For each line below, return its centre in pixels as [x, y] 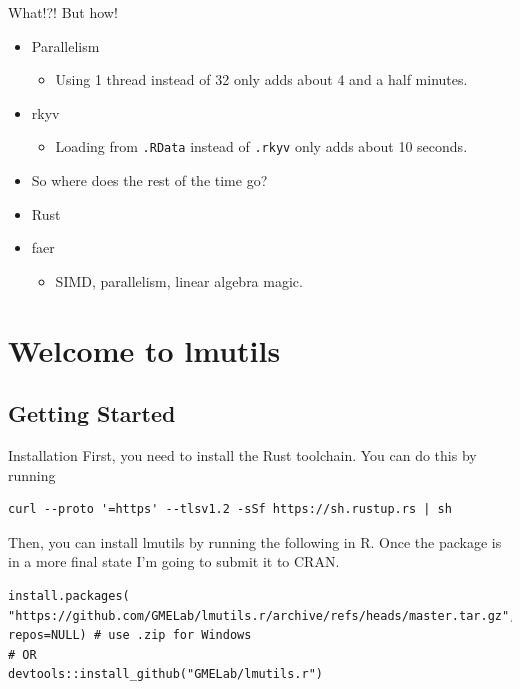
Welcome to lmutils [144, 349]
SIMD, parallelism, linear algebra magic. [179, 280]
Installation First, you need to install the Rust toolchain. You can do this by [242, 454]
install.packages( [69, 595]
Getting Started [92, 413]
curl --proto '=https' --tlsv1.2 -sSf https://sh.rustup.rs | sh [230, 509]
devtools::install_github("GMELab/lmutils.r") [165, 674]
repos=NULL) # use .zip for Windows [130, 635]
